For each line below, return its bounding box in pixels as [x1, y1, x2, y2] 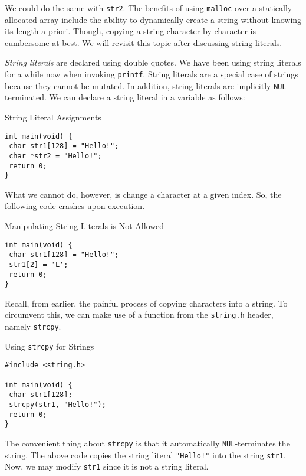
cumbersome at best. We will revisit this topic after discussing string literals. [5, 36, 282, 48]
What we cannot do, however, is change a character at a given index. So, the [5, 188, 282, 200]
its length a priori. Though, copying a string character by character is [5, 25, 256, 37]
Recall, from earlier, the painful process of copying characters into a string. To [5, 296, 288, 309]
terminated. [5, 91, 47, 103]
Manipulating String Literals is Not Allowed [5, 220, 164, 232]
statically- [259, 2, 295, 14]
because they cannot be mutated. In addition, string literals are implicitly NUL [5, 79, 287, 92]
